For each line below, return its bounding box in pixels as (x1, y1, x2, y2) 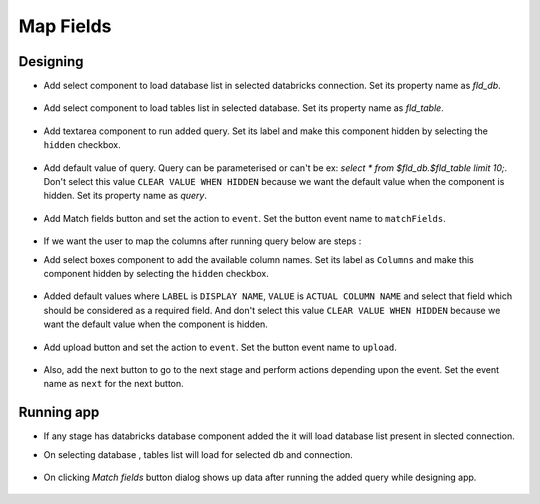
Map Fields (18, 15, 112, 37)
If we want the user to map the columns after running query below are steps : (43, 235, 362, 247)
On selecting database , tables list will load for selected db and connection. (43, 448, 354, 460)
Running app (18, 404, 100, 421)
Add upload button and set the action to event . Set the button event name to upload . (43, 341, 397, 353)
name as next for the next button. (43, 378, 184, 390)
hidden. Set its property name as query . (43, 190, 207, 202)
